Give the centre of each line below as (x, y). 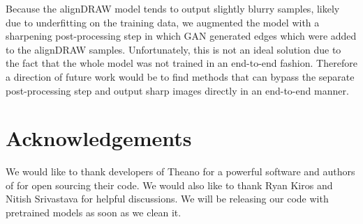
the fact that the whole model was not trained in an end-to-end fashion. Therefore (181, 63)
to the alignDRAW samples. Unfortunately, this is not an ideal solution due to (173, 49)
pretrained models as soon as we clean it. (94, 213)
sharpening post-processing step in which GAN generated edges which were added (181, 36)
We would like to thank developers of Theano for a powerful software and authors (180, 171)
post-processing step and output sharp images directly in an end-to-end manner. (177, 90)
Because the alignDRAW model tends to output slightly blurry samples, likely (173, 8)
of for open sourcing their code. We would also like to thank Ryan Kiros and (169, 185)
